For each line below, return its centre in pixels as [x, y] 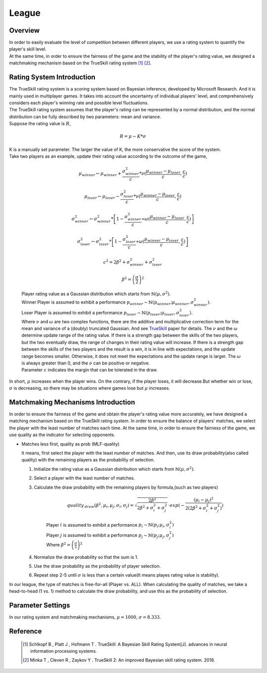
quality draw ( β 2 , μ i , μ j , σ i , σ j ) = [100, 505]
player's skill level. [28, 49]
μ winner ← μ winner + [100, 174]
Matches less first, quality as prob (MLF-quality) [70, 444]
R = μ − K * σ [133, 136]
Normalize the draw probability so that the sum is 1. [86, 557]
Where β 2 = [58, 544]
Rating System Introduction [52, 77]
